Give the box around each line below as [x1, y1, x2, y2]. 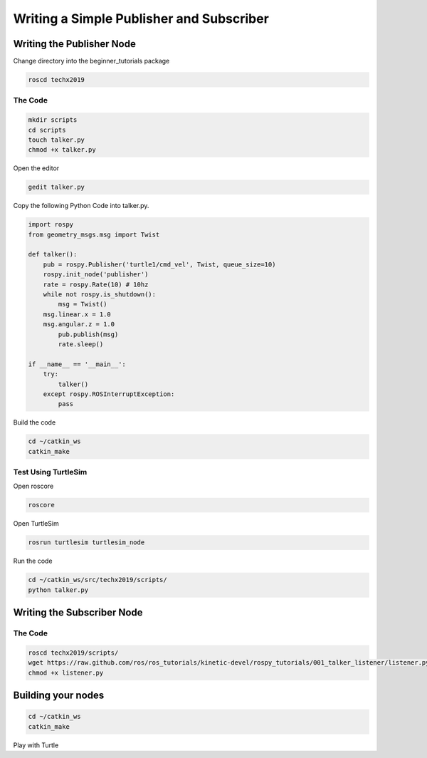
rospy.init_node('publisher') [43, 271, 149, 279]
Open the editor [13, 164, 60, 172]
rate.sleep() [58, 340, 104, 348]
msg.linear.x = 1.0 [43, 310, 112, 318]
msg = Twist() [58, 300, 107, 308]
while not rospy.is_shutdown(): [43, 291, 157, 298]
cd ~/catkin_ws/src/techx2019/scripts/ [28, 576, 167, 584]
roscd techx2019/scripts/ [28, 648, 119, 657]
